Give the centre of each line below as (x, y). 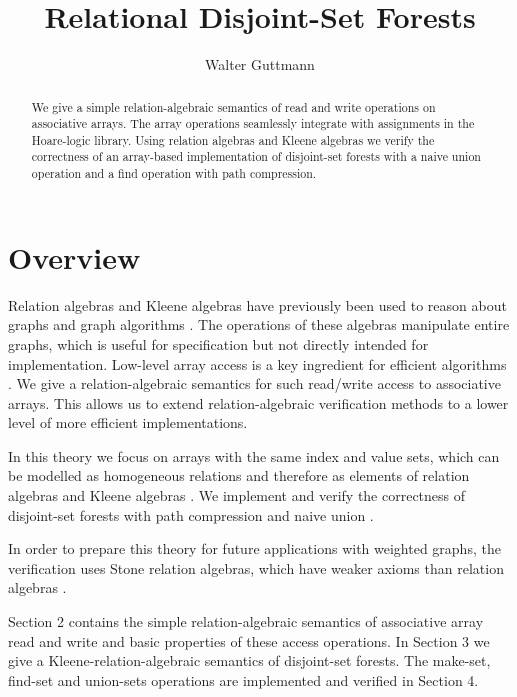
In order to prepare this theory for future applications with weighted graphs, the (254, 548)
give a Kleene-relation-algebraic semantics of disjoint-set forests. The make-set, (249, 660)
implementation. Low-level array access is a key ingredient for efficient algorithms (257, 363)
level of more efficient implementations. (128, 422)
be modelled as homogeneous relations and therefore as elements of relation (239, 475)
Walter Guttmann (260, 64)
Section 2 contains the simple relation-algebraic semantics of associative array (246, 621)
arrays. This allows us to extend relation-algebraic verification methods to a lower (258, 402)
